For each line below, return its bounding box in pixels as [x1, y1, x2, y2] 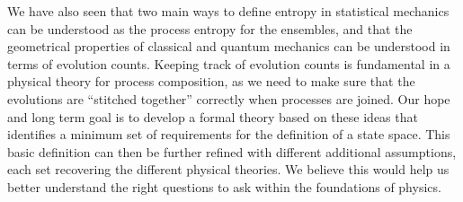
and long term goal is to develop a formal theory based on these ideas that [7, 107, 418, 126]
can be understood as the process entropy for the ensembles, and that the [7, 19, 413, 38]
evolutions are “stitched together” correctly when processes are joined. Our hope [7, 89, 450, 108]
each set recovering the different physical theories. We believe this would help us [7, 160, 450, 179]
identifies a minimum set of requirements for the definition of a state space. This [7, 125, 450, 144]
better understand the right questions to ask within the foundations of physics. [7, 177, 441, 196]
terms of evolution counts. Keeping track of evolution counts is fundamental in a [7, 54, 450, 73]
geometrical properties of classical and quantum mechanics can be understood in [7, 37, 450, 56]
